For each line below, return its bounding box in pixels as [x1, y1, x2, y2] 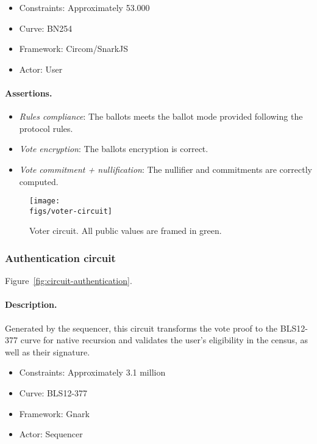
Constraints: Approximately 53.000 [19, 1, 150, 13]
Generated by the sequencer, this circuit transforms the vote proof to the [5, 321, 278, 334]
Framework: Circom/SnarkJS [19, 42, 129, 55]
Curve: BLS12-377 [19, 387, 88, 399]
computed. [19, 175, 59, 187]
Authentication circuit [5, 250, 116, 265]
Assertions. [5, 86, 52, 99]
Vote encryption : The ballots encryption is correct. [19, 142, 208, 155]
